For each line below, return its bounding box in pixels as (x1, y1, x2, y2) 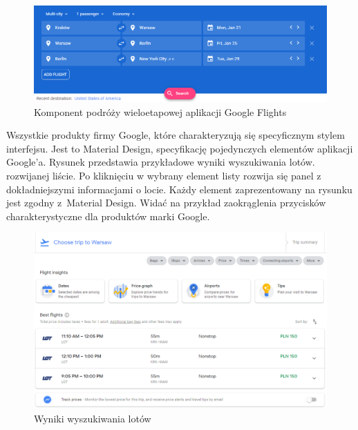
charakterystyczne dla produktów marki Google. (6, 208, 210, 223)
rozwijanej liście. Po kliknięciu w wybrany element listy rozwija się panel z (6, 168, 321, 183)
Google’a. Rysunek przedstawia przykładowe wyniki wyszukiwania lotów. (6, 155, 315, 169)
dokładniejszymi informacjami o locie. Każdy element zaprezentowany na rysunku (6, 182, 352, 196)
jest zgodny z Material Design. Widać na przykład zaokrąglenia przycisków (6, 195, 326, 210)
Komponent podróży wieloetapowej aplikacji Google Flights (34, 104, 287, 119)
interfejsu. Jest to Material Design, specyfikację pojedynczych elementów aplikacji (6, 141, 353, 155)
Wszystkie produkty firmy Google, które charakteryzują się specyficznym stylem (6, 128, 345, 142)
